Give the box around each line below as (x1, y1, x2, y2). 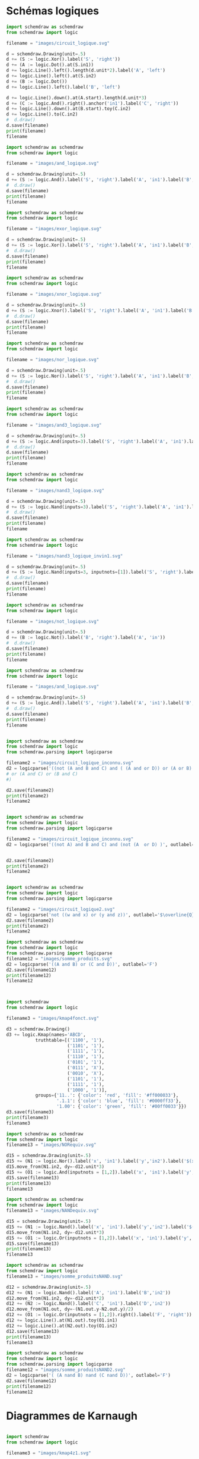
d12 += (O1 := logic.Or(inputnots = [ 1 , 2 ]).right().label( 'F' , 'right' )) (6, 1312, 192, 1318)
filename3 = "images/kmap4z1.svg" (6, 1450, 92, 1456)
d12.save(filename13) (6, 1328, 60, 1334)
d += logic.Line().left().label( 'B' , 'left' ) (6, 84, 120, 90)
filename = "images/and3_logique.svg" (6, 422, 102, 428)
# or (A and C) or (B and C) (6, 771, 78, 777)
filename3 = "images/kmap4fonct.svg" (6, 1016, 99, 1022)
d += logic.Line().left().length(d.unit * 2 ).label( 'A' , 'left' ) (6, 67, 166, 74)
